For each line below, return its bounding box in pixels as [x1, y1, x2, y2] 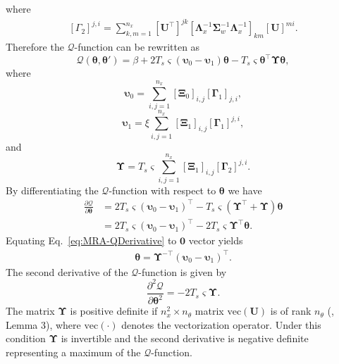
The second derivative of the [6, 264, 128, 279]
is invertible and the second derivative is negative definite [61, 331, 309, 346]
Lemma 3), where [6, 317, 81, 332]
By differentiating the [6, 182, 99, 197]
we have [228, 182, 262, 197]
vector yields [188, 233, 243, 248]
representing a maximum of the [6, 344, 141, 359]
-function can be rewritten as [74, 39, 200, 54]
